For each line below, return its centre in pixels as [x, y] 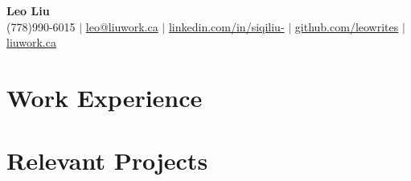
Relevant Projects [107, 160]
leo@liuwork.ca [122, 26]
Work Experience [105, 97]
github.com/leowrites [347, 26]
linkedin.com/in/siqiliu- [226, 26]
